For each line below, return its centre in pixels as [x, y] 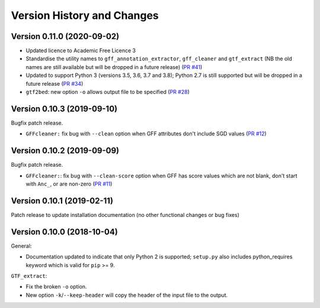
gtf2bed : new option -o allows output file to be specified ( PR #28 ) [108, 92]
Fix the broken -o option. [56, 287]
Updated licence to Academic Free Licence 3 [81, 51]
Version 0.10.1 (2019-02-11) [62, 201]
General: [21, 246]
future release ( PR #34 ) [55, 83]
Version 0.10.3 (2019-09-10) [64, 108]
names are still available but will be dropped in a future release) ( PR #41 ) [114, 67]
